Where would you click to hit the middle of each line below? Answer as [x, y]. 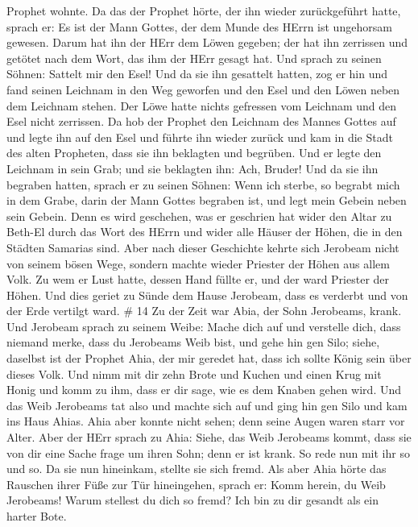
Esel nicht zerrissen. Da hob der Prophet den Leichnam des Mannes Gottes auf [201, 121]
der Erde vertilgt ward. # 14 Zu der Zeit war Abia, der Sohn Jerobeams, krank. [204, 311]
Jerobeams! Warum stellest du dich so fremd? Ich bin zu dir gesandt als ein [193, 500]
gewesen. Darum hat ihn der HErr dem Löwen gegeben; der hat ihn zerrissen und [207, 42]
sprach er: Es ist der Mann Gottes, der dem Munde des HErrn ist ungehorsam [199, 26]
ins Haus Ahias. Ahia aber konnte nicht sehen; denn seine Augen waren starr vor [206, 421]
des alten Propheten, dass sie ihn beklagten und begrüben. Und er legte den [194, 153]
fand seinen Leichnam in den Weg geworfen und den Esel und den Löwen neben [203, 89]
